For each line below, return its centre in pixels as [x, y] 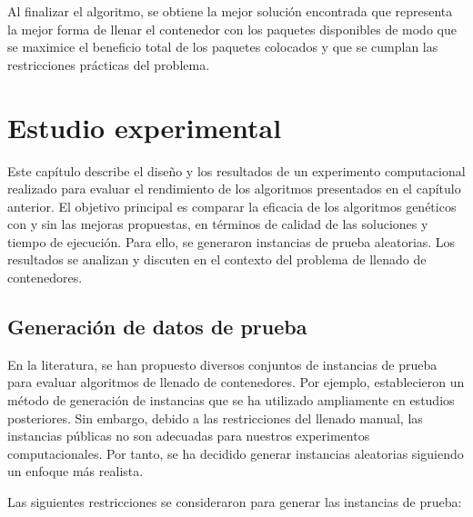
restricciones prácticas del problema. [109, 64]
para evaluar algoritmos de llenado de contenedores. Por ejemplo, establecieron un [236, 382]
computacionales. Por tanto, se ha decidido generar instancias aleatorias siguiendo [236, 453]
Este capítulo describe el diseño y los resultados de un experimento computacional [236, 170]
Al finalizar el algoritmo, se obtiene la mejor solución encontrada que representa [230, 11]
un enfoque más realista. [75, 471]
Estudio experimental [145, 127]
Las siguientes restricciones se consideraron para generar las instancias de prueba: [235, 502]
